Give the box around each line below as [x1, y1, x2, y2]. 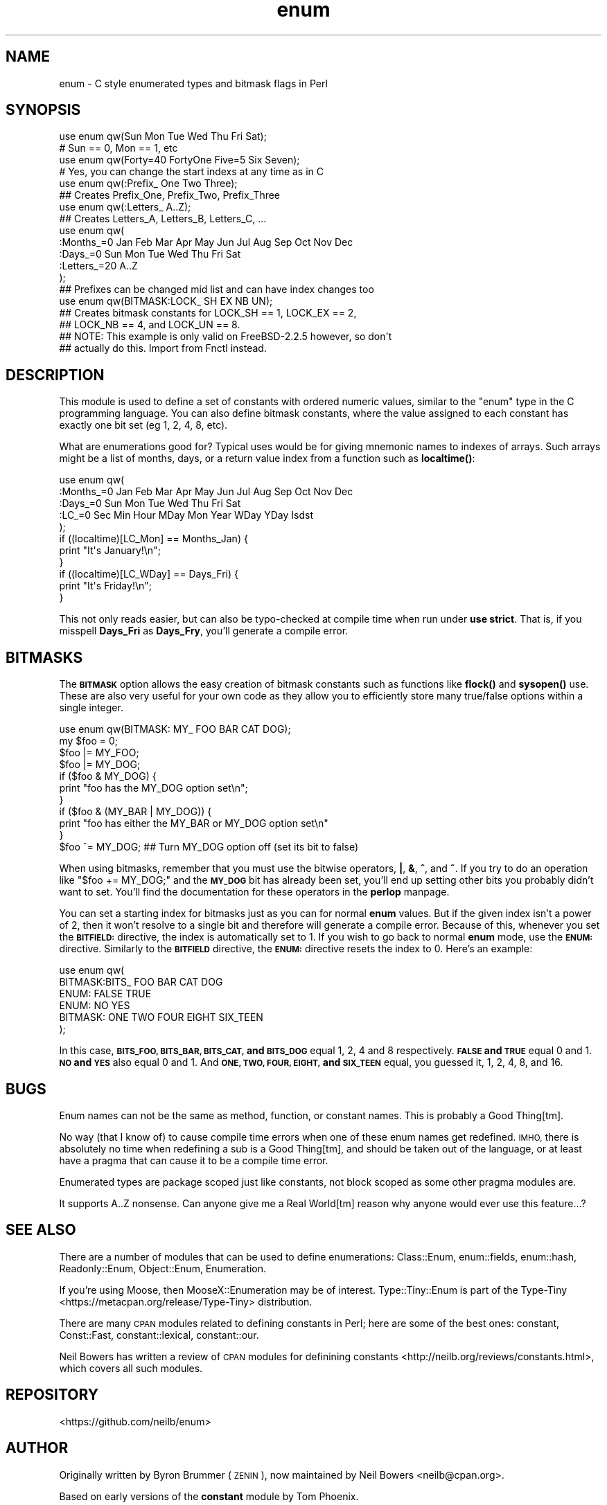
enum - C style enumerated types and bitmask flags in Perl [59, 77, 328, 89]
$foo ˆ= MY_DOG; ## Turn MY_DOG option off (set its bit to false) [59, 841, 359, 853]
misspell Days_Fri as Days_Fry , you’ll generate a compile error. [59, 625, 349, 637]
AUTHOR [6, 1439, 69, 1457]
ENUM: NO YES [59, 999, 130, 1012]
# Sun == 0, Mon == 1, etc [59, 142, 178, 154]
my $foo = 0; [59, 735, 118, 747]
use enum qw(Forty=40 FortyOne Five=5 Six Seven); [59, 154, 300, 166]
